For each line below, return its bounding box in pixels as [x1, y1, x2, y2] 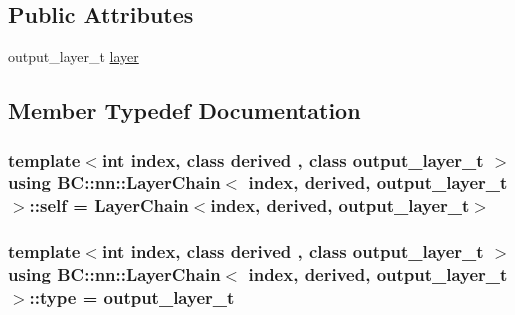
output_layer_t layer [8, 46, 139, 67]
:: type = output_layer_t [29, 285, 235, 310]
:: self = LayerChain [29, 193, 189, 218]
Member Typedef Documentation [8, 95, 361, 126]
